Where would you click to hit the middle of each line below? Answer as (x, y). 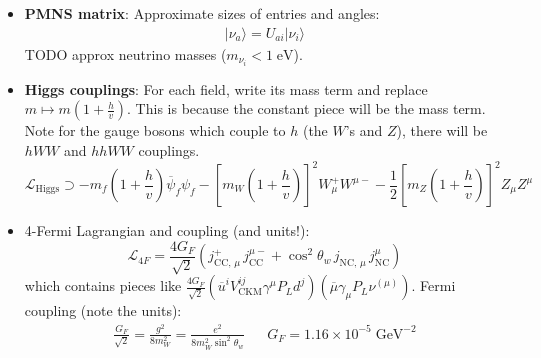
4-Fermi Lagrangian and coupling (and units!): (167, 230)
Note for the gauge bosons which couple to (155, 130)
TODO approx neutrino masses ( (125, 53)
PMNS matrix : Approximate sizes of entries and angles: (202, 13)
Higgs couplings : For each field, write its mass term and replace (226, 88)
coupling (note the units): (103, 310)
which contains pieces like (103, 285)
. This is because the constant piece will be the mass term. (306, 108)
